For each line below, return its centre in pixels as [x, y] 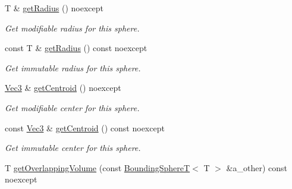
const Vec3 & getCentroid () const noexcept [85, 127]
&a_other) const [257, 167]
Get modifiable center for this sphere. [72, 107]
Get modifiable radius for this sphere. [72, 28]
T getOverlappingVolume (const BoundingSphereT [98, 167]
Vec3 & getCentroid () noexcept [63, 88]
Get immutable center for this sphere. [73, 148]
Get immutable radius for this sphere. [73, 67]
